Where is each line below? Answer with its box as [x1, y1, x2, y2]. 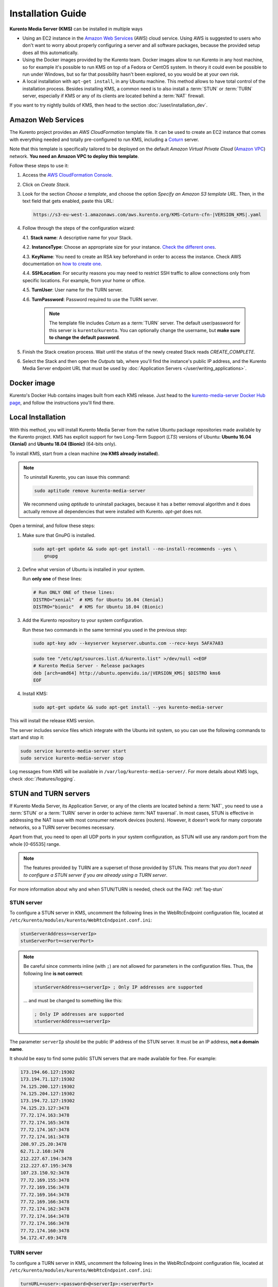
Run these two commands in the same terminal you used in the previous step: [22, 627, 187, 633]
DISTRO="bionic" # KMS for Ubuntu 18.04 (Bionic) [33, 604, 164, 610]
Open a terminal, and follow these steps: [9, 523, 95, 529]
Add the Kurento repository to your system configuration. [22, 617, 144, 623]
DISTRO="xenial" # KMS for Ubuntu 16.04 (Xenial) [33, 597, 164, 602]
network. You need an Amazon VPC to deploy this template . [9, 153, 139, 159]
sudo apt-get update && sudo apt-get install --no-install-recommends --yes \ [33, 546, 237, 552]
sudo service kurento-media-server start [20, 748, 127, 754]
